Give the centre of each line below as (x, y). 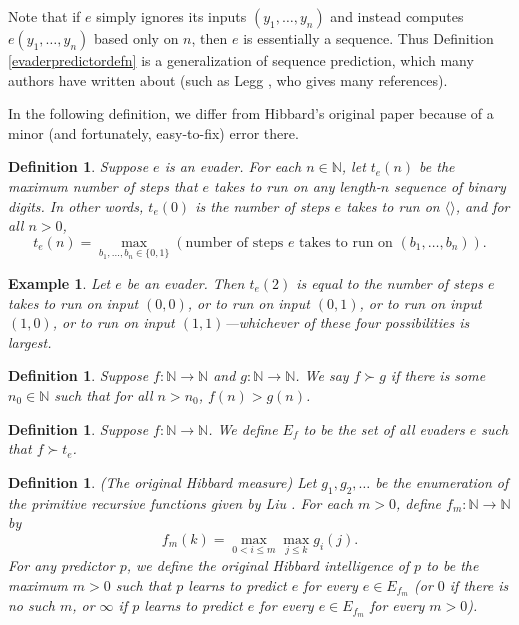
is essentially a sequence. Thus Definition (368, 38)
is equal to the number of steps (389, 282)
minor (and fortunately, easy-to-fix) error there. (153, 132)
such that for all (103, 394)
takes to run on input (73, 302)
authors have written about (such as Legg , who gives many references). (228, 79)
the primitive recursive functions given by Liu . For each (181, 502)
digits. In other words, (76, 205)
